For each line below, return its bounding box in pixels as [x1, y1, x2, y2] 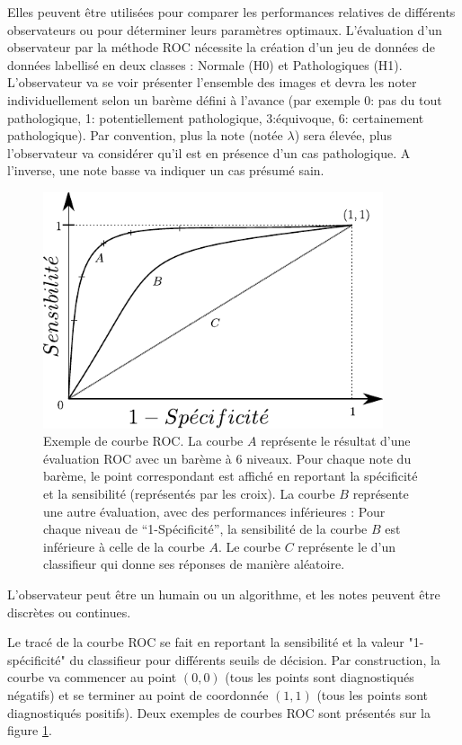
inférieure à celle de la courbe [43, 537, 205, 555]
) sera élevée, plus [294, 126, 392, 145]
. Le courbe [218, 537, 280, 555]
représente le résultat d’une [261, 431, 411, 450]
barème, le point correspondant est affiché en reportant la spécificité [43, 466, 418, 485]
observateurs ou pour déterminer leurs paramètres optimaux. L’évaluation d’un [7, 20, 442, 39]
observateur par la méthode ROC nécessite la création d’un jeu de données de [7, 38, 435, 57]
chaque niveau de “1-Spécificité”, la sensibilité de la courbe [43, 519, 368, 538]
